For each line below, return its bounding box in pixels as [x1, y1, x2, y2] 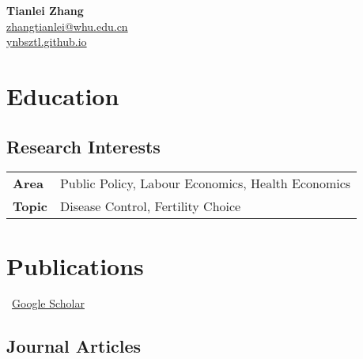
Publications [6, 249, 144, 282]
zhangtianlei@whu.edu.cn [6, 17, 128, 34]
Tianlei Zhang [6, 2, 84, 18]
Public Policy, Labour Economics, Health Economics [59, 174, 351, 193]
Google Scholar [12, 295, 85, 312]
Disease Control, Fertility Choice [59, 197, 241, 216]
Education [6, 79, 119, 111]
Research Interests [6, 134, 161, 158]
